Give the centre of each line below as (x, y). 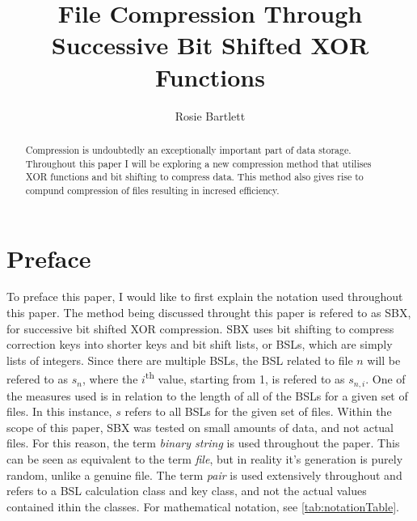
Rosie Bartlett (210, 115)
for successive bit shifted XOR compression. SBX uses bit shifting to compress (200, 328)
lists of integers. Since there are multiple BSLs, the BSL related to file (180, 360)
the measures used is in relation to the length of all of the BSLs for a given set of (207, 395)
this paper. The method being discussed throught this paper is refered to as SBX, (209, 313)
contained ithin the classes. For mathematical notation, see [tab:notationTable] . (203, 506)
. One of (385, 379)
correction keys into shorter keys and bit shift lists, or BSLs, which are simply (200, 344)
